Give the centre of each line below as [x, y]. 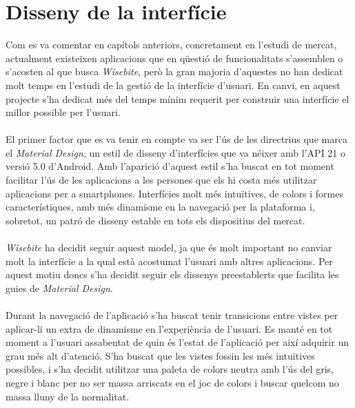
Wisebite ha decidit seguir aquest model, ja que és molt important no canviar [169, 247]
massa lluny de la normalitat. [68, 396]
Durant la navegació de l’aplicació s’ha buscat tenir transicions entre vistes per [172, 315]
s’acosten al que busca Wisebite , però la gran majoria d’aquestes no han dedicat [174, 71]
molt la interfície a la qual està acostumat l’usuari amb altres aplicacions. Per [169, 261]
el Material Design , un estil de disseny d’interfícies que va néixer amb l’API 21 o [176, 152]
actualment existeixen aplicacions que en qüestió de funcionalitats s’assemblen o [174, 58]
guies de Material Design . [59, 288]
